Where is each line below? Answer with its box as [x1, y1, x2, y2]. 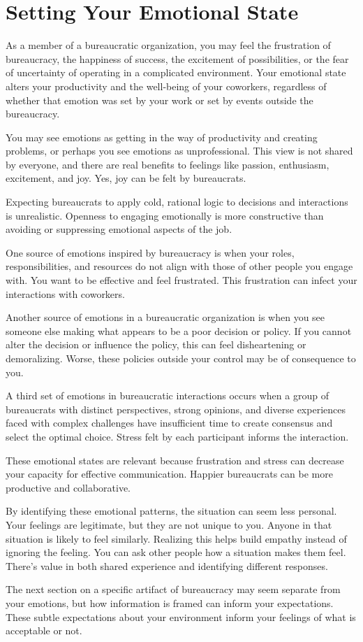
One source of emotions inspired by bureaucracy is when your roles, [6, 245, 295, 259]
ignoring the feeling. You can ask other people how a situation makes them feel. [6, 545, 346, 559]
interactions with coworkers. [6, 286, 125, 301]
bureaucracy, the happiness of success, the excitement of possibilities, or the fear [6, 51, 349, 66]
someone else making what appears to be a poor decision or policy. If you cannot [6, 323, 352, 338]
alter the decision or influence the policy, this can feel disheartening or [6, 337, 306, 352]
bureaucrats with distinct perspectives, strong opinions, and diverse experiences [6, 401, 346, 416]
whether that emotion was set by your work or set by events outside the [6, 92, 313, 107]
